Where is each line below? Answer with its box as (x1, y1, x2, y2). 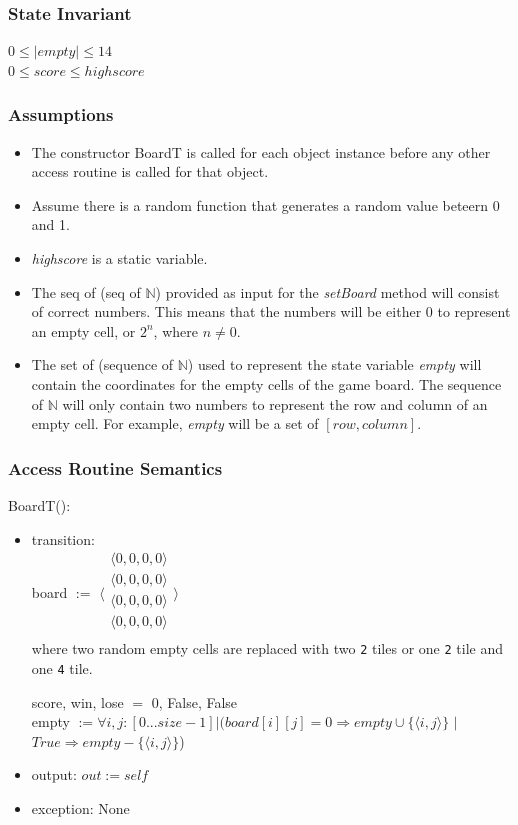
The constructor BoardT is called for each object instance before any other (31, 141, 491, 162)
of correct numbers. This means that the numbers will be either (31, 301, 422, 322)
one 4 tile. (31, 657, 93, 678)
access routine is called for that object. (31, 161, 269, 182)
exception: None (31, 798, 130, 818)
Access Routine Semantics (8, 455, 223, 480)
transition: (31, 528, 95, 549)
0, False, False (151, 691, 238, 712)
